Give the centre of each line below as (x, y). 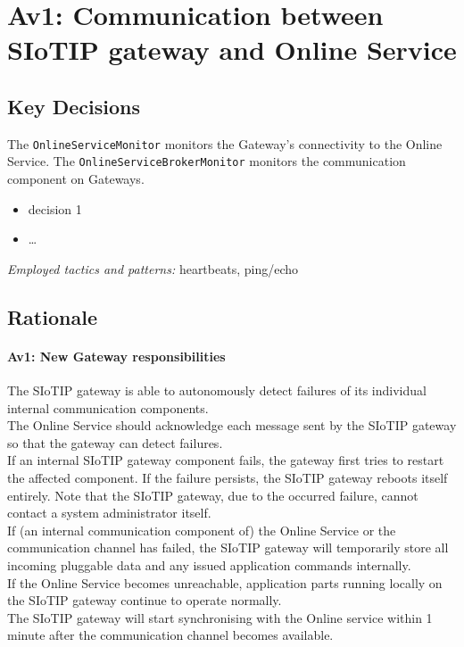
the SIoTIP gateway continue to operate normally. (145, 600)
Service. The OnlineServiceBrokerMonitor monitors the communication (207, 161)
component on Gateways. (76, 179)
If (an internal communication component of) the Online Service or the (202, 530)
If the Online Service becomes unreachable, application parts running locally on (225, 582)
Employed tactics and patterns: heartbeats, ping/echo (153, 268)
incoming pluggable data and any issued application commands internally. (209, 564)
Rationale (52, 316)
